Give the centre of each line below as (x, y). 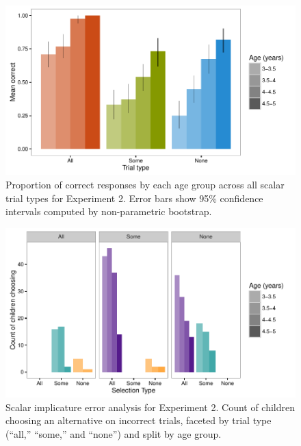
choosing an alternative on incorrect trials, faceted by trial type (139, 420)
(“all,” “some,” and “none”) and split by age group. (114, 433)
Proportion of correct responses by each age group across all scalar (145, 184)
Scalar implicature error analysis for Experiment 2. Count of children (150, 407)
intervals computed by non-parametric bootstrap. (109, 211)
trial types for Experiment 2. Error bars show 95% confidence (134, 198)
